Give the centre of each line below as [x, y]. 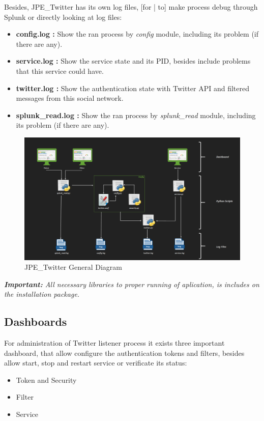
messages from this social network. [70, 98]
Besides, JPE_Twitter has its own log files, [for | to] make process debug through [131, 7]
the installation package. [42, 294]
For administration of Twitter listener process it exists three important [114, 343]
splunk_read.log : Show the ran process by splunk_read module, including [136, 115]
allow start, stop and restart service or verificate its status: [96, 363]
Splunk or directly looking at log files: [63, 17]
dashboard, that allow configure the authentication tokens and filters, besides [124, 353]
